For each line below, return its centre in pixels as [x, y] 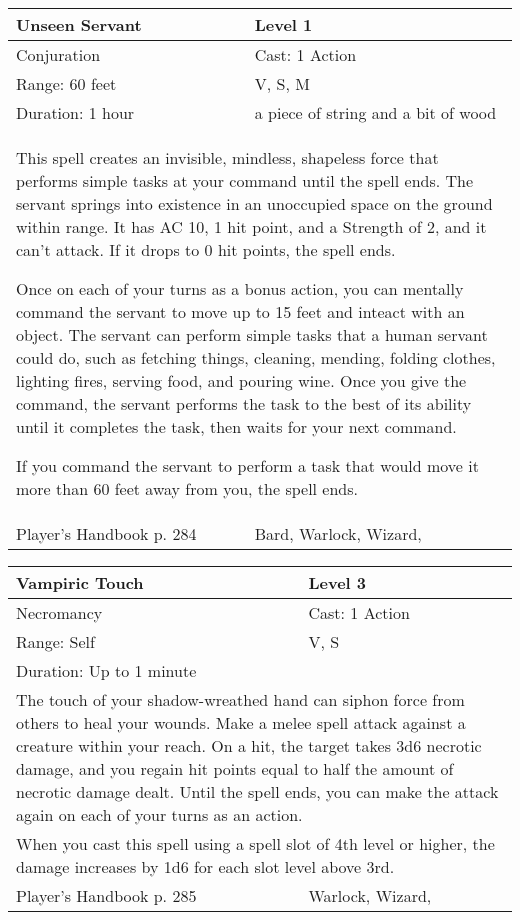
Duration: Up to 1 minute [106, 670]
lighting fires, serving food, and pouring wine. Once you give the [241, 380]
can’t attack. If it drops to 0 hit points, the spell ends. [206, 249]
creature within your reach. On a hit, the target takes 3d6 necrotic [249, 745]
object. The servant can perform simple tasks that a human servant [252, 334]
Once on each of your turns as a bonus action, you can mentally [240, 288]
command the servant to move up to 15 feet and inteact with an [240, 311]
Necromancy [59, 612]
